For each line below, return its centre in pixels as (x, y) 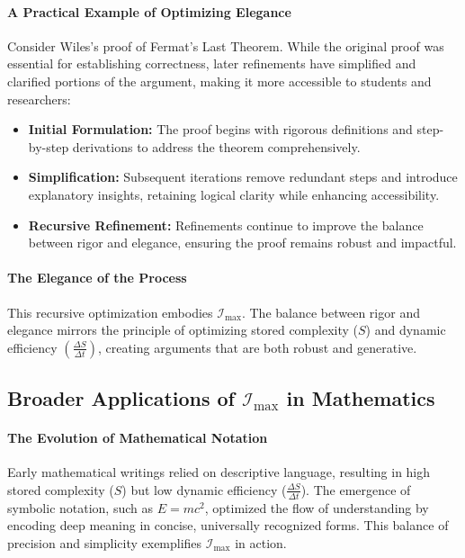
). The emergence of (356, 489)
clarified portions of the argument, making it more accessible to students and (219, 81)
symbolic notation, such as (80, 507)
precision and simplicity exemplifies (105, 542)
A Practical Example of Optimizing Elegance (149, 11)
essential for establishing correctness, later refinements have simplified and (212, 63)
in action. (261, 542)
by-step (49, 146)
